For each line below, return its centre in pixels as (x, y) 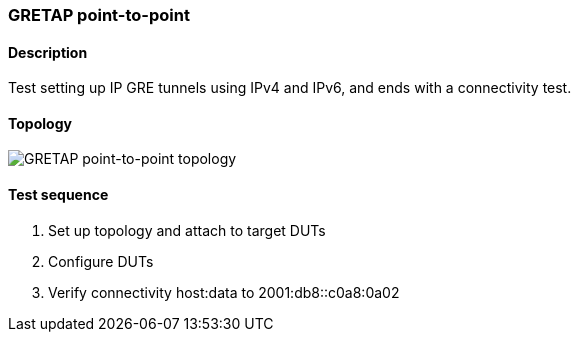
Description (48, 52)
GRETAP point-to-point (99, 15)
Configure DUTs (101, 261)
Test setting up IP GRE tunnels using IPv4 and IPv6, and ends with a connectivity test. (290, 88)
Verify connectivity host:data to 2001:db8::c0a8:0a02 (224, 292)
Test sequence (58, 195)
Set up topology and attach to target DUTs (187, 230)
